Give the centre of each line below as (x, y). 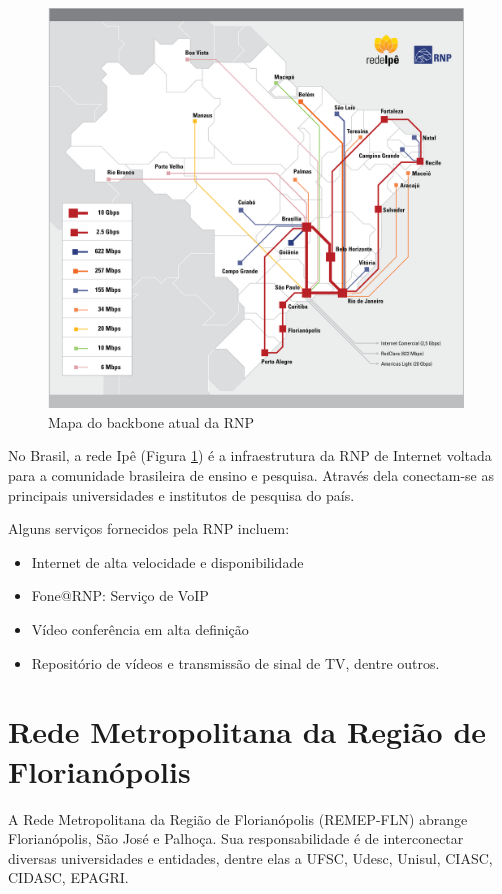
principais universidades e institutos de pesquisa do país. (181, 494)
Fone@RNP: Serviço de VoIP (120, 595)
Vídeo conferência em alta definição (140, 629)
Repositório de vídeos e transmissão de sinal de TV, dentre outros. (235, 662)
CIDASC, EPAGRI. (68, 877)
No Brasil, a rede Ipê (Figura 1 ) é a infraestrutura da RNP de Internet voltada (250, 455)
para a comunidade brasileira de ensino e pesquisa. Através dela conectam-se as (251, 475)
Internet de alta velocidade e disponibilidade (167, 561)
